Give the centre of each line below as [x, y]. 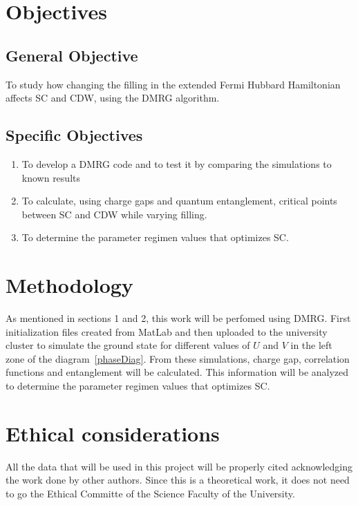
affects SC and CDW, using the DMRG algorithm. [113, 98]
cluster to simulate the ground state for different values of [128, 345]
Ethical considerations [113, 433]
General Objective [72, 55]
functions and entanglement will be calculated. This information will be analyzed [177, 372]
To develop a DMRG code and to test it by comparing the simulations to [177, 163]
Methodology [69, 285]
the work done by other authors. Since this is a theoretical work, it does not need [178, 480]
